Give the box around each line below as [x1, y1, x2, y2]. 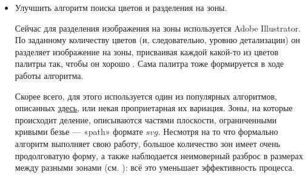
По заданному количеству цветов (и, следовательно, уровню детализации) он [15, 33, 300, 46]
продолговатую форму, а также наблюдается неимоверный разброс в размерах [15, 149, 303, 162]
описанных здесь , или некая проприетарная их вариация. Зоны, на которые [15, 101, 293, 114]
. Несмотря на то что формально [158, 125, 278, 138]
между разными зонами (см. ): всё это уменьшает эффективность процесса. [15, 161, 295, 174]
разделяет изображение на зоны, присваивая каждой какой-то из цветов [15, 45, 279, 58]
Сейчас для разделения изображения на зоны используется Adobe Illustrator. [15, 21, 301, 34]
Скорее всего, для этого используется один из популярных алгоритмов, [15, 89, 277, 102]
